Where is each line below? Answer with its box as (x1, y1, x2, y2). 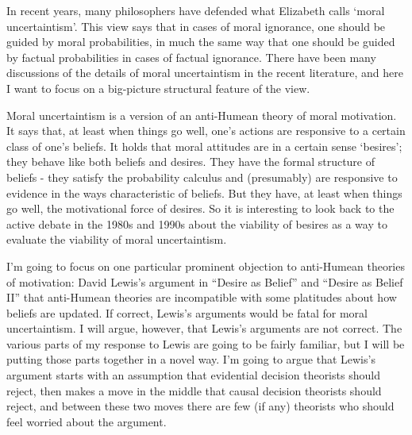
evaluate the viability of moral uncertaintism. (6, 231, 227, 248)
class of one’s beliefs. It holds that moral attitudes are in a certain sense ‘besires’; (6, 137, 402, 154)
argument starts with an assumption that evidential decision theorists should (6, 367, 380, 383)
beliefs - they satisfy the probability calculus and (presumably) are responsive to (6, 168, 398, 185)
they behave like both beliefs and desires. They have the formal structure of (6, 153, 375, 170)
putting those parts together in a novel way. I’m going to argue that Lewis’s (6, 351, 375, 368)
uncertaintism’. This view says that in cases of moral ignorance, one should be (6, 17, 386, 34)
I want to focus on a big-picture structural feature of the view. (6, 79, 310, 96)
